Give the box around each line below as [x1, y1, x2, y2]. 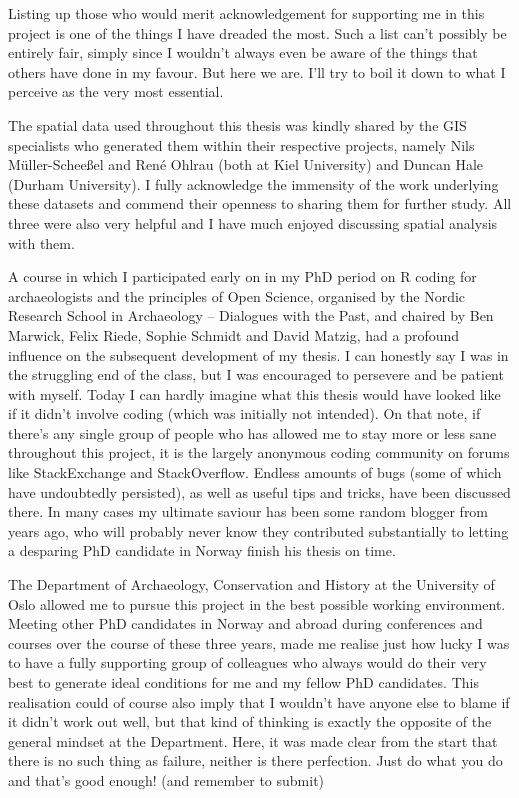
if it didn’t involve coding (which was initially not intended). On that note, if [8, 403, 481, 424]
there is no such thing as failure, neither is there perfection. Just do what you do [8, 750, 503, 771]
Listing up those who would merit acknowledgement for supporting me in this [8, 3, 485, 23]
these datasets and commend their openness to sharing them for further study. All [8, 193, 512, 214]
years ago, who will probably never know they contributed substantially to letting [8, 520, 509, 541]
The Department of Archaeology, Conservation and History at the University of [8, 574, 495, 595]
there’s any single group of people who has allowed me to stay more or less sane [8, 422, 497, 443]
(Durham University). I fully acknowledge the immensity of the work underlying [8, 173, 499, 194]
